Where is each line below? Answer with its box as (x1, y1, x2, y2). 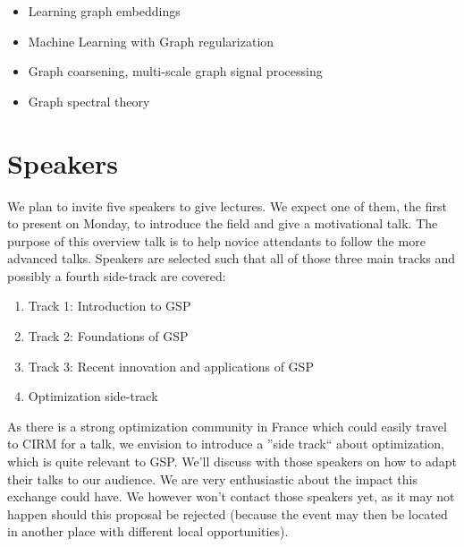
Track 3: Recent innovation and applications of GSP (28, 356, 314, 375)
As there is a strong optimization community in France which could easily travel (7, 416, 447, 435)
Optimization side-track (28, 387, 158, 406)
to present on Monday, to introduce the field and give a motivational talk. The (7, 214, 438, 233)
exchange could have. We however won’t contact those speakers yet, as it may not (7, 487, 455, 506)
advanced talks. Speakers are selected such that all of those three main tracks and (7, 249, 456, 268)
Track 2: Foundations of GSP (28, 327, 189, 346)
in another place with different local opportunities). (7, 522, 289, 541)
